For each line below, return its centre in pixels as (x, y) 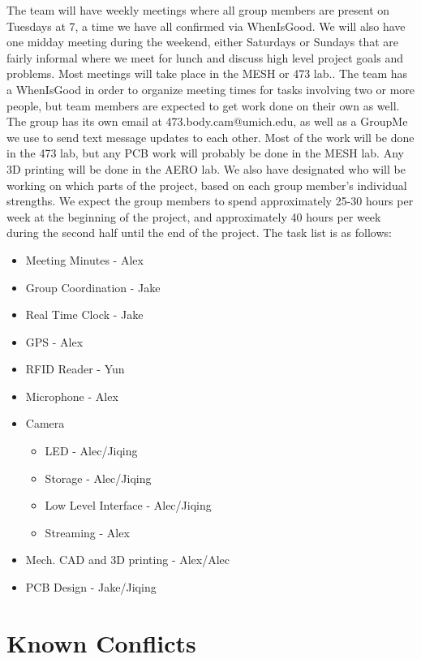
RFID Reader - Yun (75, 369)
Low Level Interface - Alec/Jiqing (128, 505)
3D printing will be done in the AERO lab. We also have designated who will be (206, 168)
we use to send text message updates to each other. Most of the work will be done (210, 137)
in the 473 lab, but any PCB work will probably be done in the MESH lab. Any (205, 153)
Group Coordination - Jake (93, 287)
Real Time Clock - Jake (84, 314)
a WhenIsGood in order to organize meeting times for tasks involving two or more (211, 89)
